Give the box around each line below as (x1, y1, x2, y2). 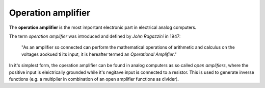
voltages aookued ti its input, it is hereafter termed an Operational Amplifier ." (21, 51, 177, 57)
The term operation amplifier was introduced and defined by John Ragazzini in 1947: (9, 33, 181, 39)
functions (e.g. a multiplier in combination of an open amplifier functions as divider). (9, 76, 179, 82)
